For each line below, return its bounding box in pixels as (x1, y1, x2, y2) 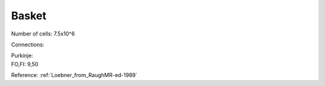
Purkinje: (11, 52, 33, 60)
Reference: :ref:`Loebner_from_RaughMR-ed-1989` (11, 72, 138, 79)
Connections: (11, 41, 45, 48)
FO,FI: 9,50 (11, 60, 39, 67)
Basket (11, 9, 47, 22)
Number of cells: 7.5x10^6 (11, 30, 75, 37)
